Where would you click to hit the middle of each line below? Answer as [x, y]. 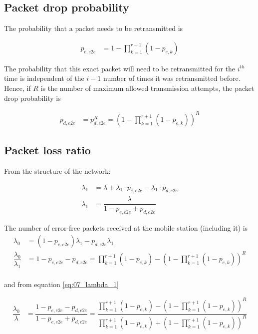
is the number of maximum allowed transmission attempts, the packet [147, 88]
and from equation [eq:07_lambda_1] [61, 284]
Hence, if [17, 88]
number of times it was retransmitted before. [172, 78]
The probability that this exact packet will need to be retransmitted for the [120, 68]
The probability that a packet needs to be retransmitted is [94, 28]
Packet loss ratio [47, 150]
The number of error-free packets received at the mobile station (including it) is [126, 228]
